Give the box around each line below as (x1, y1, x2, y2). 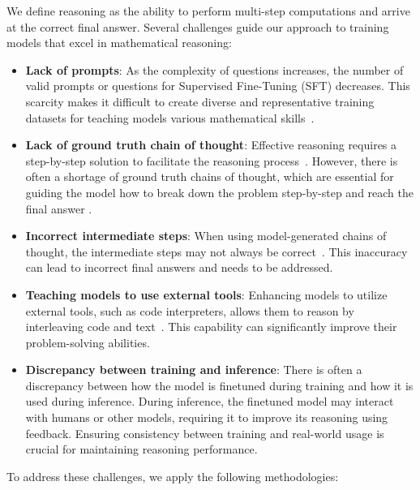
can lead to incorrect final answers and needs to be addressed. (25, 259, 333, 276)
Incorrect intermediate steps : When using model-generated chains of (25, 227, 387, 244)
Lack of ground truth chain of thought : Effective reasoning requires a (25, 136, 397, 153)
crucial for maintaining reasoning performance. (25, 441, 258, 458)
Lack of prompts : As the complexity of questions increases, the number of (25, 61, 404, 78)
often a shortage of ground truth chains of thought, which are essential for (25, 168, 394, 185)
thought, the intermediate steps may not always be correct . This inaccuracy (25, 243, 408, 260)
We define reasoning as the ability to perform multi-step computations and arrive (6, 2, 410, 19)
